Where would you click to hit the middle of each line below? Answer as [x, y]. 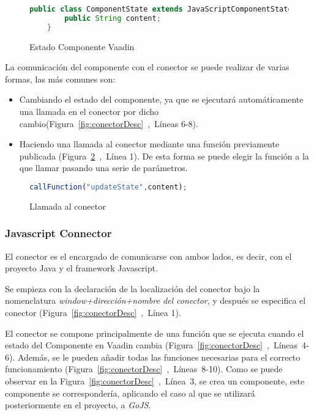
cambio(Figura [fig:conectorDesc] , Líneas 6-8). [109, 123]
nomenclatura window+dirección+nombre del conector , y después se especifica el [155, 300]
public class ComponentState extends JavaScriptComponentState [161, 9]
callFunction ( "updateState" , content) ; [108, 187]
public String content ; [113, 18]
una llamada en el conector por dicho [89, 111]
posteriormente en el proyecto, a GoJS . [78, 405]
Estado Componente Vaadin [82, 46]
